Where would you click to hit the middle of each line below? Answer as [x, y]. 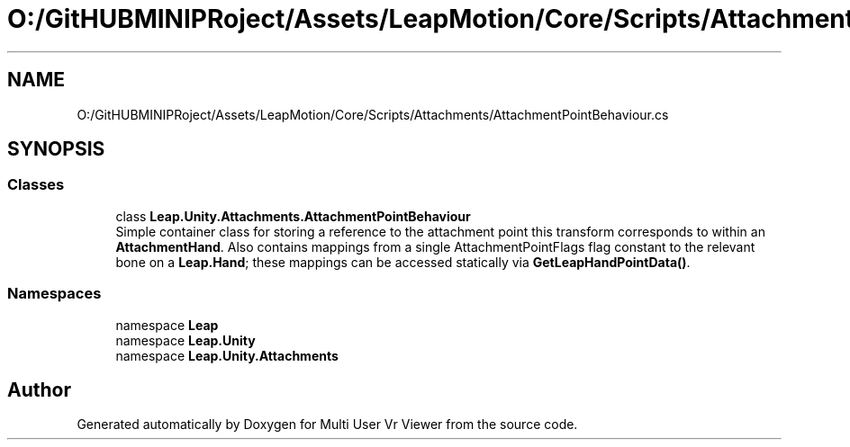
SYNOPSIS [56, 149]
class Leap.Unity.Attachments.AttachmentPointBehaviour [293, 216]
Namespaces [54, 294]
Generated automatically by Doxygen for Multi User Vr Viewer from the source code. [327, 425]
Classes [36, 185]
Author [39, 389]
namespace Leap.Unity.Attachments [227, 355]
